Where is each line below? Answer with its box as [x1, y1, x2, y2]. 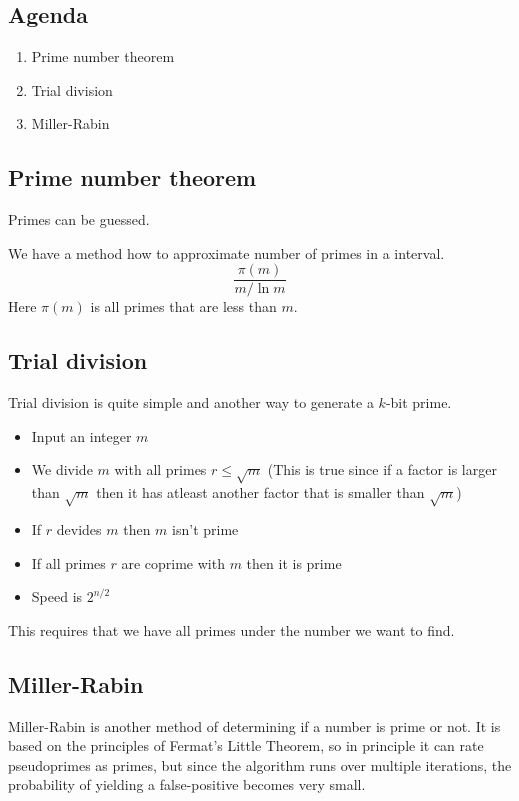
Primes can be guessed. [8, 209, 150, 230]
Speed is [31, 586, 83, 607]
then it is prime [246, 552, 342, 573]
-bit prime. [385, 392, 452, 413]
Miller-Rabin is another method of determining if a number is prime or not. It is [8, 715, 501, 736]
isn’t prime [172, 518, 239, 539]
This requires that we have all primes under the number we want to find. [8, 619, 455, 640]
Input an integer [31, 425, 132, 446]
